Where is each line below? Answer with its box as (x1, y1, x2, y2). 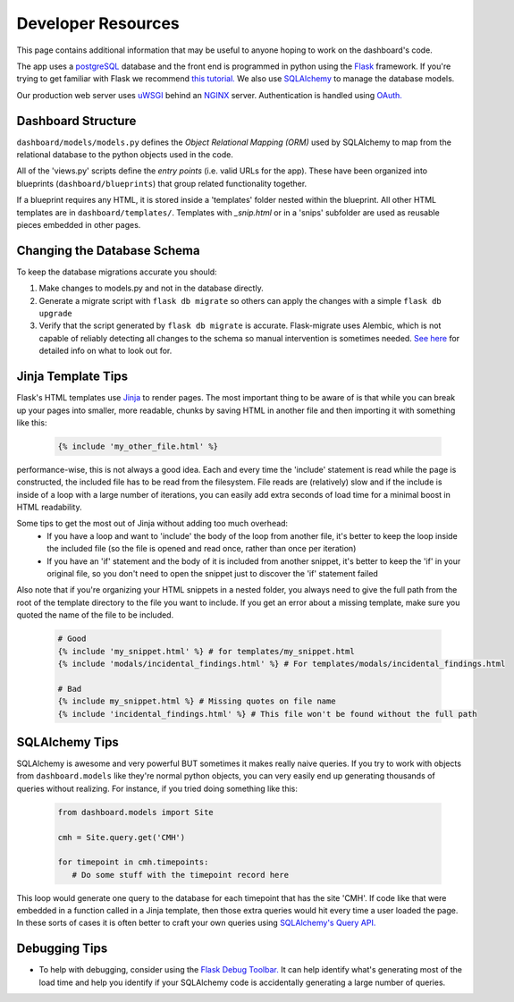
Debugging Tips (16, 941, 108, 956)
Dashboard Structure (16, 113, 137, 129)
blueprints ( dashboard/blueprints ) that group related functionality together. (16, 178, 308, 189)
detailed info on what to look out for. (38, 345, 173, 357)
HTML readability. (16, 501, 82, 513)
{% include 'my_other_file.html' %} (57, 441, 219, 451)
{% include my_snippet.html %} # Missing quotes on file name (57, 696, 336, 706)
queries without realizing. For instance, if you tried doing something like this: (16, 783, 299, 794)
